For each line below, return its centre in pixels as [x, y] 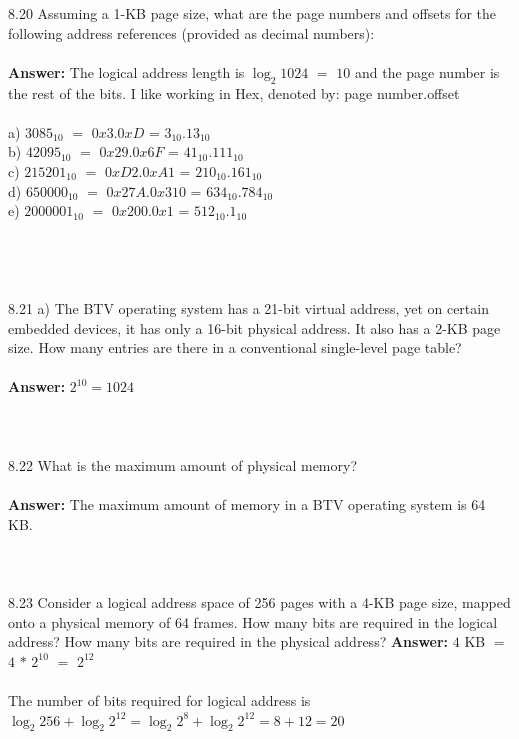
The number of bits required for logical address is [159, 699]
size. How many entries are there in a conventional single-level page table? [235, 347]
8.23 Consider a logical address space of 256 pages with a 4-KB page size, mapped [259, 602]
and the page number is [427, 71]
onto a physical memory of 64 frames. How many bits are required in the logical [253, 621]
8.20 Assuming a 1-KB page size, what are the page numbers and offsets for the [252, 13]
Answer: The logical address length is [126, 71]
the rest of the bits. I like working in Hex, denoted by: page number [216, 92]
